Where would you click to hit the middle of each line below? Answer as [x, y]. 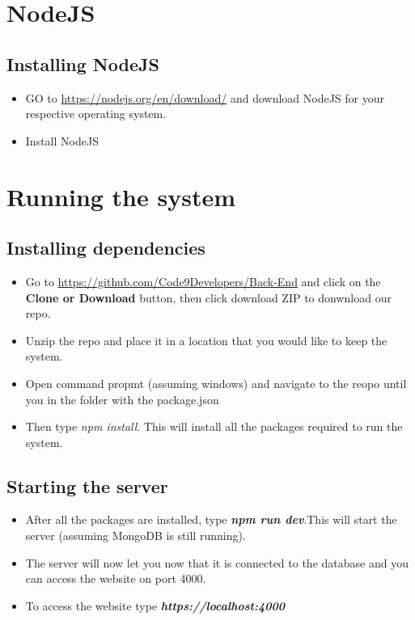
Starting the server [87, 485]
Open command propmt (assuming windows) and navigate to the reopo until [216, 383]
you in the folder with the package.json [122, 399]
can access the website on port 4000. [116, 578]
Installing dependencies [106, 248]
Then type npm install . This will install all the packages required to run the [214, 426]
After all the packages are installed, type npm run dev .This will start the [211, 519]
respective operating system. [96, 114]
